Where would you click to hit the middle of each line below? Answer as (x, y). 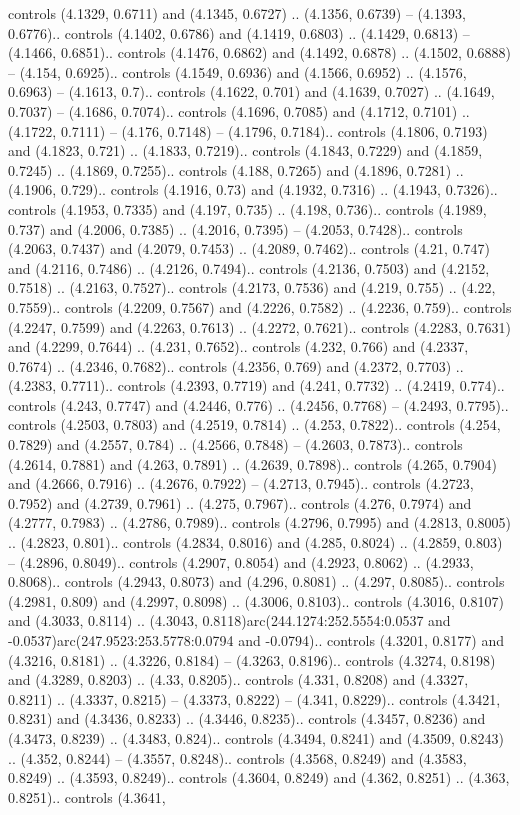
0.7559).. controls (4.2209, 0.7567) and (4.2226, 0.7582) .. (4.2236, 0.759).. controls (260, 306)
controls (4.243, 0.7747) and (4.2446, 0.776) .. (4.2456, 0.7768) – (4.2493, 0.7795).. (258, 404)
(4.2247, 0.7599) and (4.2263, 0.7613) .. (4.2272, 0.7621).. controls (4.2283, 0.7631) (259, 326)
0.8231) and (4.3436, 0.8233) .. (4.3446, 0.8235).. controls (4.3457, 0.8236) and (247, 718)
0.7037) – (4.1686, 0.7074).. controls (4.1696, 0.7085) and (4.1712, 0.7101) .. (239, 110)
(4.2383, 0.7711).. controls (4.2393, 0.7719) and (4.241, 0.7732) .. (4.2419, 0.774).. (256, 385)
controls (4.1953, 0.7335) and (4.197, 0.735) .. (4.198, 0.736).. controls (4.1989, (247, 208)
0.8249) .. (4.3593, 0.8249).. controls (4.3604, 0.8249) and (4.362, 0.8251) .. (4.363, (259, 777)
